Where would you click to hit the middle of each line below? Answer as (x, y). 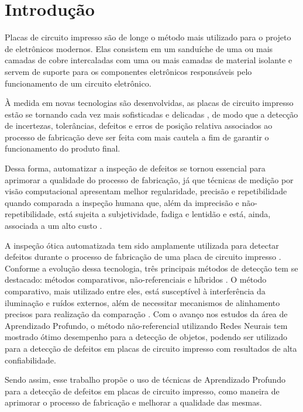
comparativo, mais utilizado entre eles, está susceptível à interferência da (135, 291)
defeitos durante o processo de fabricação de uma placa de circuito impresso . (143, 257)
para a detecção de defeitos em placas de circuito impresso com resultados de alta (151, 348)
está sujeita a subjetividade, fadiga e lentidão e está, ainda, (165, 214)
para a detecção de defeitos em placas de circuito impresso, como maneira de (142, 391)
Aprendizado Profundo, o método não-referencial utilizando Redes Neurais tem (146, 325)
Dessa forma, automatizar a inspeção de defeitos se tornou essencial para (135, 168)
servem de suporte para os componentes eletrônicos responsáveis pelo (128, 71)
